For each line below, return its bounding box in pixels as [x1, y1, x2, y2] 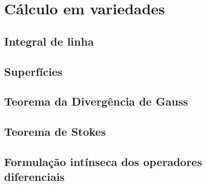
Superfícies [4, 63, 63, 79]
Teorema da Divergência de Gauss [4, 93, 188, 109]
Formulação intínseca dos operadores [4, 153, 202, 169]
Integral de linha [4, 33, 94, 49]
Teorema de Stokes [4, 124, 106, 139]
